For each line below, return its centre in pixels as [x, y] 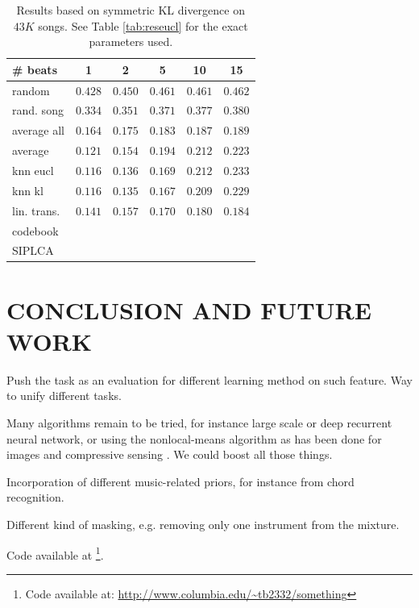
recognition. [35, 497]
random [31, 90]
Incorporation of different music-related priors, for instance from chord [180, 481]
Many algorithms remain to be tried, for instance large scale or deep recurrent [199, 422]
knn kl [28, 190]
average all [38, 130]
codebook [35, 230]
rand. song [38, 110]
